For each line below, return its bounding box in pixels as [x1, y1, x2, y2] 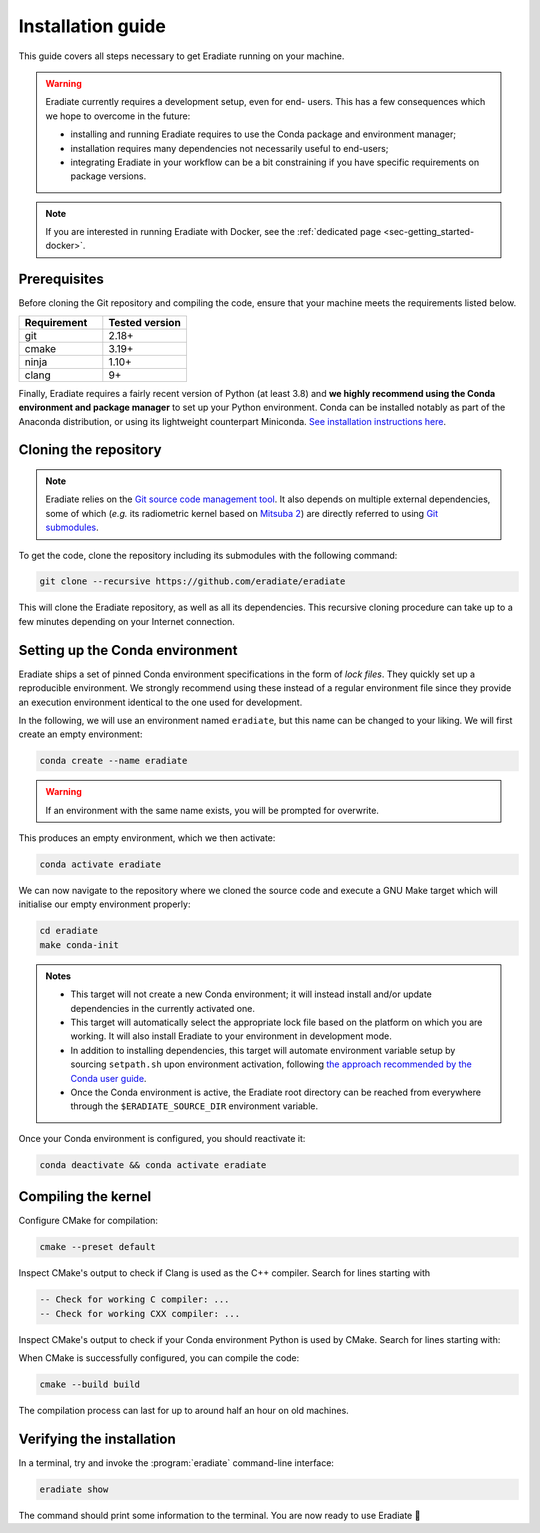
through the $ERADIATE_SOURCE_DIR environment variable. [70, 1100, 319, 1112]
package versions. [70, 170, 147, 182]
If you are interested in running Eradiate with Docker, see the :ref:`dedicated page [45, 226, 382, 238]
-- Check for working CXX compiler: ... [39, 1308, 240, 1319]
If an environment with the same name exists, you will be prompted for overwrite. [45, 804, 380, 816]
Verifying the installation [18, 1430, 176, 1447]
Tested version [108, 315, 182, 329]
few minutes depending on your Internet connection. [18, 615, 235, 627]
